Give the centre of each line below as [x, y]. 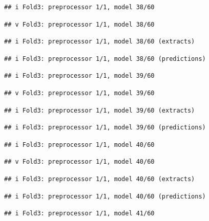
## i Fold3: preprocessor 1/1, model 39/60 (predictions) [105, 128]
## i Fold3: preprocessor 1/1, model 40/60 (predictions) [105, 196]
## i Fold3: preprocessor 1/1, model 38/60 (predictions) [105, 59]
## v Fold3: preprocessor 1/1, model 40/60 [79, 162]
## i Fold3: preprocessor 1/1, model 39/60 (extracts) [100, 110]
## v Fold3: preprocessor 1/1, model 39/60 [79, 93]
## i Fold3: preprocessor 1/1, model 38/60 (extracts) [100, 42]
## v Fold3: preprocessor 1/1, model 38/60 [79, 24]
